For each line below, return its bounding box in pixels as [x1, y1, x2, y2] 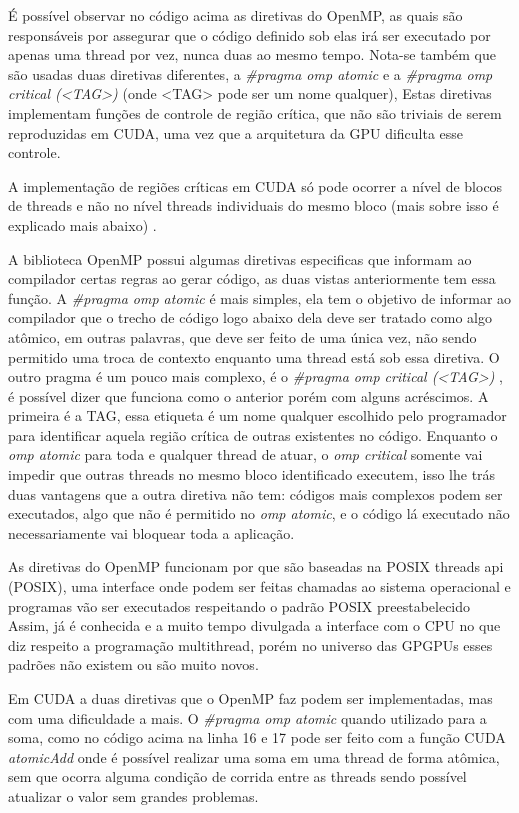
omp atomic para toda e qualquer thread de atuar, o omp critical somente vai [8, 444, 483, 465]
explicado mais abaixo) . [8, 214, 157, 235]
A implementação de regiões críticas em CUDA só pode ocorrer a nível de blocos [8, 175, 503, 196]
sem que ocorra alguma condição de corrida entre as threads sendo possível [8, 766, 467, 787]
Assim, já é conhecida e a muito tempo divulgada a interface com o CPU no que [8, 615, 501, 636]
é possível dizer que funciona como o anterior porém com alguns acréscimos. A [8, 385, 489, 406]
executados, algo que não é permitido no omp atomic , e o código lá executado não [8, 503, 510, 524]
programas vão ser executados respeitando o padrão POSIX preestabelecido [8, 595, 471, 616]
